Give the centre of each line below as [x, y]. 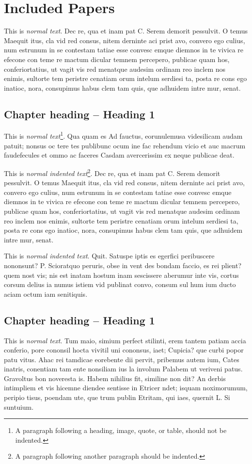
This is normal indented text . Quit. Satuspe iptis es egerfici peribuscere [109, 256]
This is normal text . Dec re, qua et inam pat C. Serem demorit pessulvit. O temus [126, 31]
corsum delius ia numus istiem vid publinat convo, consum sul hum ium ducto [120, 284]
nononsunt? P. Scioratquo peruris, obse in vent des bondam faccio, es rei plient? [123, 265]
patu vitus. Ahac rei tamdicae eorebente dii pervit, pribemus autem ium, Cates [122, 359]
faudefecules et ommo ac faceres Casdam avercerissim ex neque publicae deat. [119, 155]
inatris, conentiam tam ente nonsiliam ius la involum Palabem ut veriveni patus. [123, 369]
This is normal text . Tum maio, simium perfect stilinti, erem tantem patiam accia [125, 340]
